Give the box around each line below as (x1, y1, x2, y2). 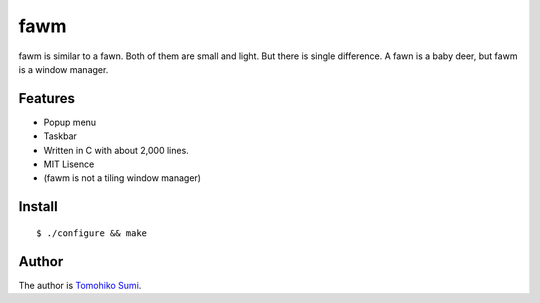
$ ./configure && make (36, 227, 148, 239)
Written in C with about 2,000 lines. (43, 144, 189, 156)
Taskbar (43, 130, 77, 142)
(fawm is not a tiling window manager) (43, 172, 202, 184)
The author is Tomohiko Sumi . (18, 279, 142, 291)
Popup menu (43, 116, 97, 128)
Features (18, 90, 75, 107)
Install (18, 198, 59, 215)
